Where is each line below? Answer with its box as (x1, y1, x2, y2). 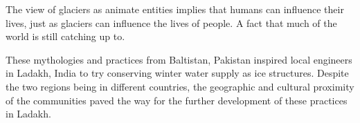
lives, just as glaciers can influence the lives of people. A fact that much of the (6, 15, 337, 30)
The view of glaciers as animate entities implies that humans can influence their (6, 2, 344, 16)
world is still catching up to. (6, 29, 125, 44)
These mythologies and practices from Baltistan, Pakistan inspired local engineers (6, 52, 352, 66)
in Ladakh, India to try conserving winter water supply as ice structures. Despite (6, 66, 349, 80)
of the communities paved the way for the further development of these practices (6, 93, 348, 107)
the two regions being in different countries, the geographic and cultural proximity (6, 79, 354, 93)
